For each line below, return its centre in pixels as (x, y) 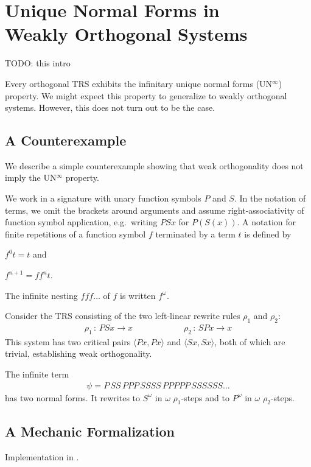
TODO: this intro (38, 63)
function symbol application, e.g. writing (81, 222)
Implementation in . (42, 456)
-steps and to (205, 397)
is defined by (268, 233)
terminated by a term (195, 233)
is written (138, 295)
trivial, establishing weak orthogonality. (79, 353)
